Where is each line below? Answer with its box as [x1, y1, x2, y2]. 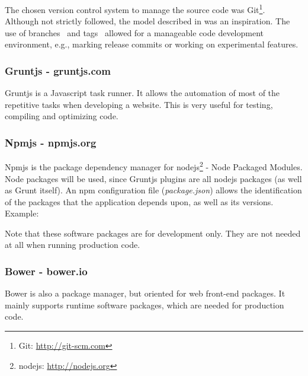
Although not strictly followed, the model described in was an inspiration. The [5, 15, 290, 27]
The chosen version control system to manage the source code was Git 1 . [5, 2, 265, 15]
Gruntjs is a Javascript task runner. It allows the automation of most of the [5, 87, 280, 99]
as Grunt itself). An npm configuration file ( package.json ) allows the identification [5, 184, 302, 196]
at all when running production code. [5, 238, 140, 251]
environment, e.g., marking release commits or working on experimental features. [5, 38, 299, 50]
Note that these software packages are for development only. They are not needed [5, 227, 301, 239]
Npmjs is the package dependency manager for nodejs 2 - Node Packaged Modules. [5, 159, 303, 173]
